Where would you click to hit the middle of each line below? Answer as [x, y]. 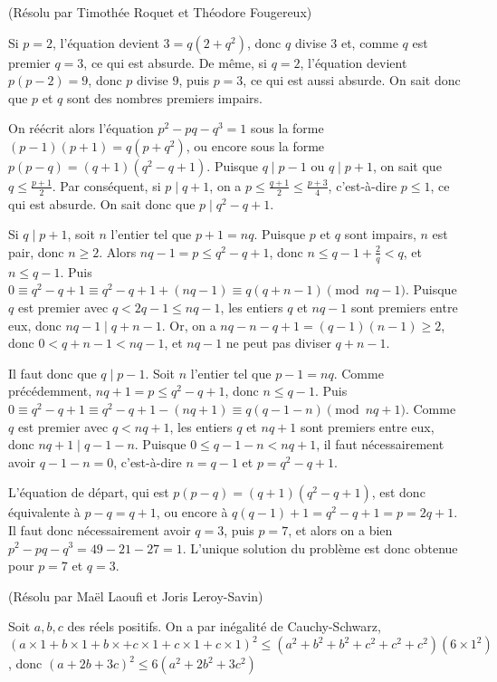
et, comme [369, 42]
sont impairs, [380, 234]
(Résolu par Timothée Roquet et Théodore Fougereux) [160, 12]
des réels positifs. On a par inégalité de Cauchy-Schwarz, [224, 626]
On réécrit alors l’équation [81, 128]
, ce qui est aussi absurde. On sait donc [352, 80]
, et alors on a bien [340, 529]
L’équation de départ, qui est [89, 492]
